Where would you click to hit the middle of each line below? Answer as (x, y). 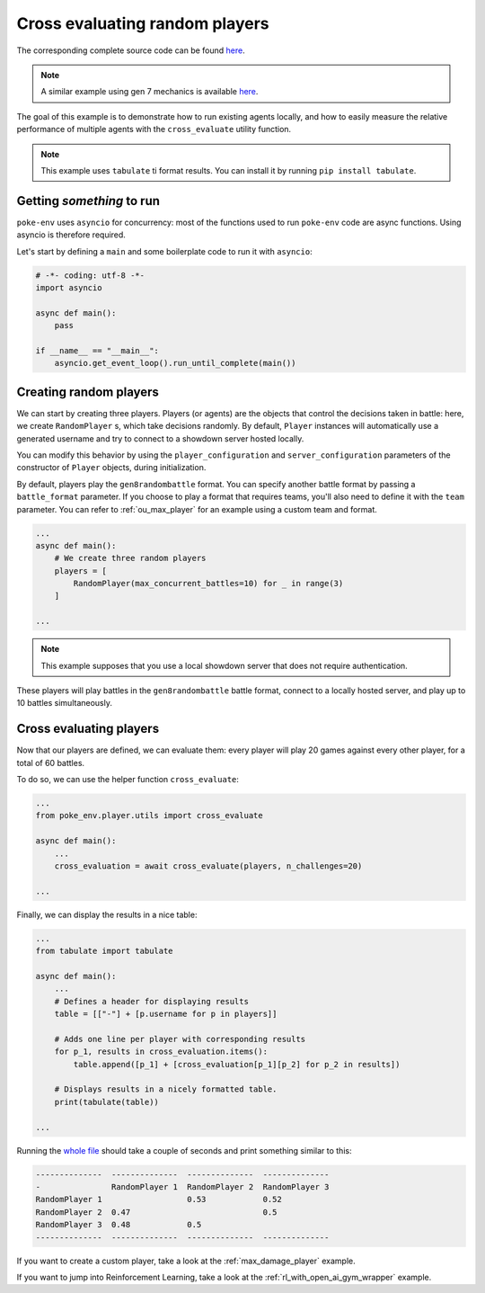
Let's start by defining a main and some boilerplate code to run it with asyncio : (165, 251)
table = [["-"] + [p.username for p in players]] (166, 1014)
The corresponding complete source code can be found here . (131, 50)
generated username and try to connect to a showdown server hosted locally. (160, 438)
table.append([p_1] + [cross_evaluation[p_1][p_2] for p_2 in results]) (237, 1064)
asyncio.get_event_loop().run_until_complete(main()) (175, 363)
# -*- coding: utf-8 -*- (90, 275)
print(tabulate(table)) (106, 1102)
